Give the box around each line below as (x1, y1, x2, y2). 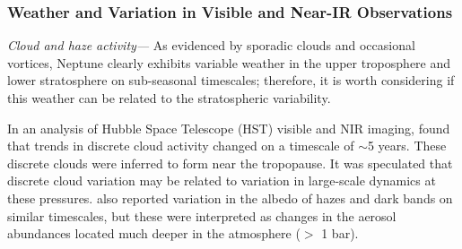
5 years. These (367, 136, 447, 155)
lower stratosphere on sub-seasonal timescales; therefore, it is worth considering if (7, 71, 455, 90)
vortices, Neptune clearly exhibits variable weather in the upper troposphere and (7, 53, 451, 72)
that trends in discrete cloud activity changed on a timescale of (7, 136, 354, 155)
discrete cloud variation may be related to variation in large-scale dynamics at (7, 171, 436, 190)
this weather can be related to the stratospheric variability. (7, 89, 331, 107)
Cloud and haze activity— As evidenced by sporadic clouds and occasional (7, 36, 415, 55)
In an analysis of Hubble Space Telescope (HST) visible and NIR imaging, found (7, 118, 450, 137)
